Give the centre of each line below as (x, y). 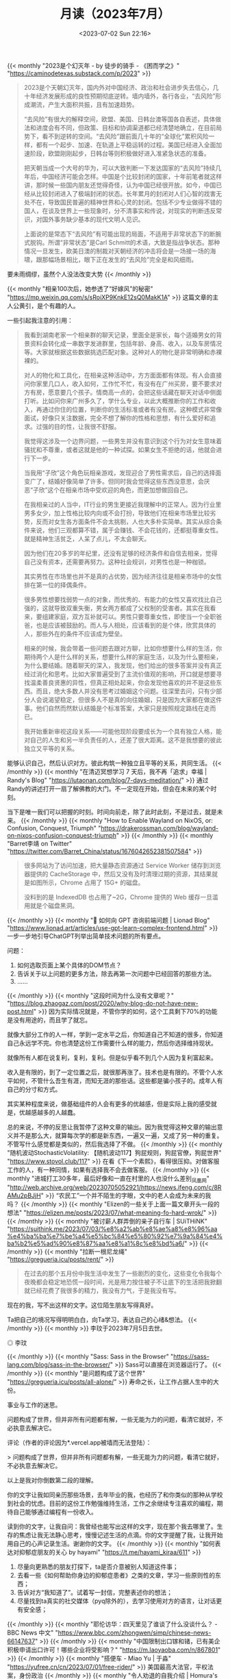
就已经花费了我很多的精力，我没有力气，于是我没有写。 (102, 1290)
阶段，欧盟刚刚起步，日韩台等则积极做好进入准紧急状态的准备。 (120, 153)
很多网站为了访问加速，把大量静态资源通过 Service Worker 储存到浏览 (122, 865)
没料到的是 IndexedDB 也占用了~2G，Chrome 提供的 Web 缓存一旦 (118, 897)
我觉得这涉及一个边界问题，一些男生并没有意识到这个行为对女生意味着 (123, 441)
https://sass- (192, 1356)
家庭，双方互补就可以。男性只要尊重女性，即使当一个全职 (135, 617)
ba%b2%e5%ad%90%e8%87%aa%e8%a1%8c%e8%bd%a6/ (96, 1243)
